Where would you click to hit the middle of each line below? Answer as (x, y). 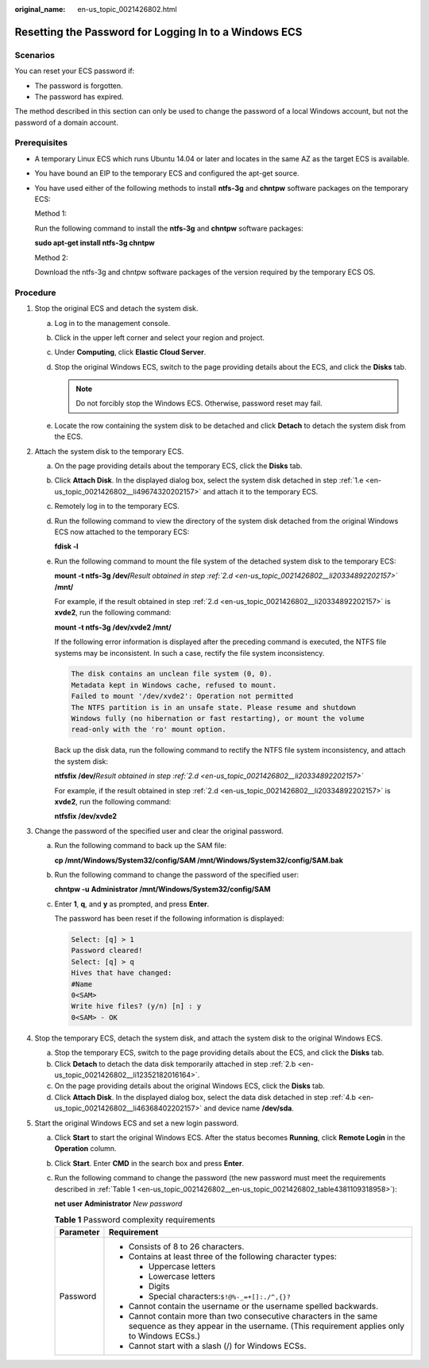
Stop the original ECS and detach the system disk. (116, 308)
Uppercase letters (182, 1266)
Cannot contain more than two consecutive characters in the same (253, 1316)
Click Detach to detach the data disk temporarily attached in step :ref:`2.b (175, 1064)
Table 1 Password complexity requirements (135, 1220)
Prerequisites (41, 143)
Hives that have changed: (122, 973)
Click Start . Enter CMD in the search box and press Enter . (149, 1163)
